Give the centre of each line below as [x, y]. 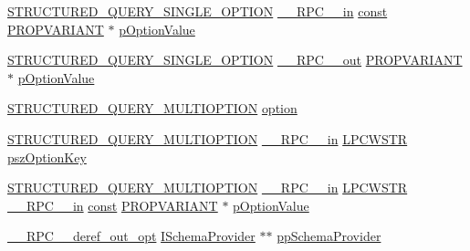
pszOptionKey [47, 157]
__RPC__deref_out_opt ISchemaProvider [131, 236]
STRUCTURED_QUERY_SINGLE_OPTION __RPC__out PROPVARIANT [235, 60]
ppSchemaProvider [329, 236]
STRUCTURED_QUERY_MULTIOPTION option [152, 108]
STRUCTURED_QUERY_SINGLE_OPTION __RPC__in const [198, 11]
